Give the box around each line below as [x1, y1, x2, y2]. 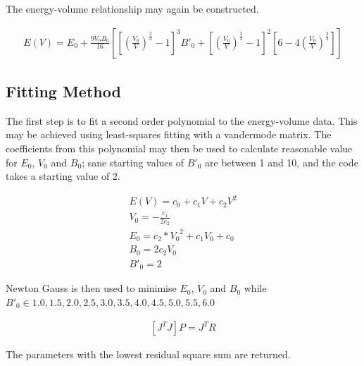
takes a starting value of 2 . [6, 169, 120, 183]
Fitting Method [6, 80, 121, 102]
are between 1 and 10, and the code [205, 154, 358, 169]
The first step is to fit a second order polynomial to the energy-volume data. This [6, 113, 358, 128]
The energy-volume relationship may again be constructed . [6, 1, 259, 16]
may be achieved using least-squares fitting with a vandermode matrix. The [6, 127, 332, 142]
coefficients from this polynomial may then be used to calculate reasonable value [6, 141, 353, 156]
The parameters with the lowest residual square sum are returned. [6, 347, 291, 362]
